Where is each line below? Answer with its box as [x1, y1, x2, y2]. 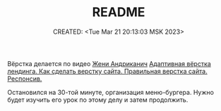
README [92, 4, 145, 20]
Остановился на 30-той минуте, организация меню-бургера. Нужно [7, 88, 214, 96]
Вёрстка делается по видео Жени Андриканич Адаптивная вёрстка [7, 59, 212, 67]
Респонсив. [7, 74, 42, 83]
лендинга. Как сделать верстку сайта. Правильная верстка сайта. [7, 67, 208, 75]
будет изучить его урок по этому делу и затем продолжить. [7, 96, 189, 104]
